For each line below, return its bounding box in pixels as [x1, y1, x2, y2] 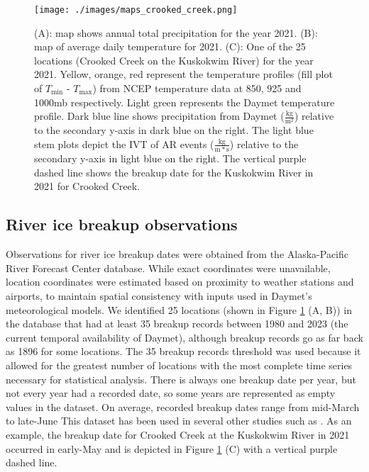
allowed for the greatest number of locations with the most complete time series [6, 358, 353, 372]
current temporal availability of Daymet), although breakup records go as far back [6, 330, 363, 344]
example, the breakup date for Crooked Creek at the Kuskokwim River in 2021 [6, 427, 350, 442]
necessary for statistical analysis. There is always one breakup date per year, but [6, 371, 356, 386]
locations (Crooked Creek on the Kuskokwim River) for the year [34, 52, 314, 67]
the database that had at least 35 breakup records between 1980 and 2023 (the [6, 316, 348, 331]
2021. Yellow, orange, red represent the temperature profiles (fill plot [34, 67, 333, 82]
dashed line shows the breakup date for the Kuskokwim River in [34, 164, 314, 179]
